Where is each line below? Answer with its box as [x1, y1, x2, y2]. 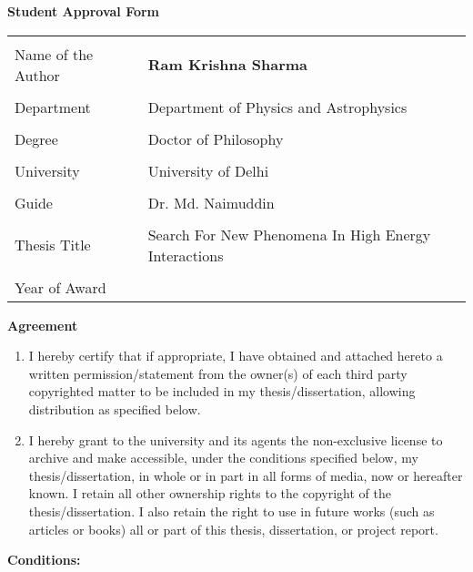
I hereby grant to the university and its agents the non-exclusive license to [28, 430, 443, 449]
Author [15, 64, 60, 86]
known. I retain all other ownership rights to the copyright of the [28, 484, 391, 503]
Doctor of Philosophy [147, 128, 284, 149]
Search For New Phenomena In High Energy [147, 223, 431, 245]
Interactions [147, 244, 224, 266]
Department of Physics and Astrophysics [147, 96, 408, 117]
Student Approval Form [7, 2, 160, 20]
